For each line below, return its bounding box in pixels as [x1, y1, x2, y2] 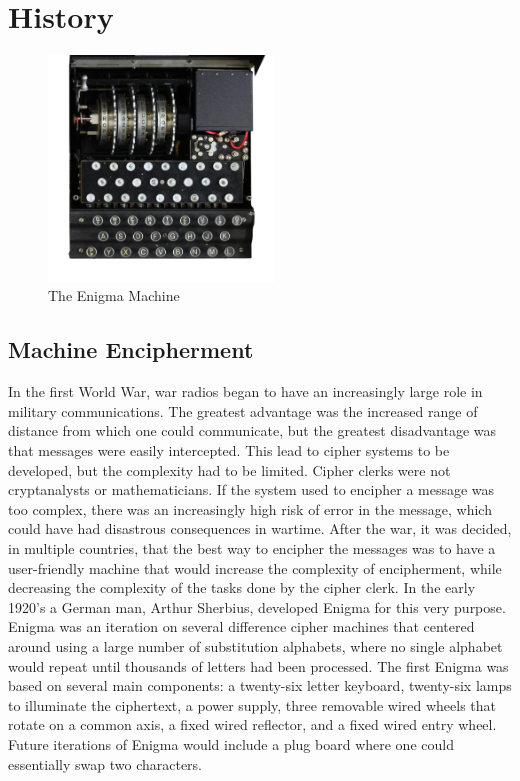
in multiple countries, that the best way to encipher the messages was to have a [8, 538, 496, 559]
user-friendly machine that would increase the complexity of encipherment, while [8, 557, 502, 578]
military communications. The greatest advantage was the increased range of [8, 400, 478, 421]
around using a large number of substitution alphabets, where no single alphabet [8, 636, 503, 656]
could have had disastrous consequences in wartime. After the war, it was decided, [8, 518, 512, 539]
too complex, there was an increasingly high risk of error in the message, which [8, 498, 492, 519]
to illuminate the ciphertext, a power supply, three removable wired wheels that [8, 694, 497, 715]
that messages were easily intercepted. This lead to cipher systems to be [8, 440, 450, 461]
